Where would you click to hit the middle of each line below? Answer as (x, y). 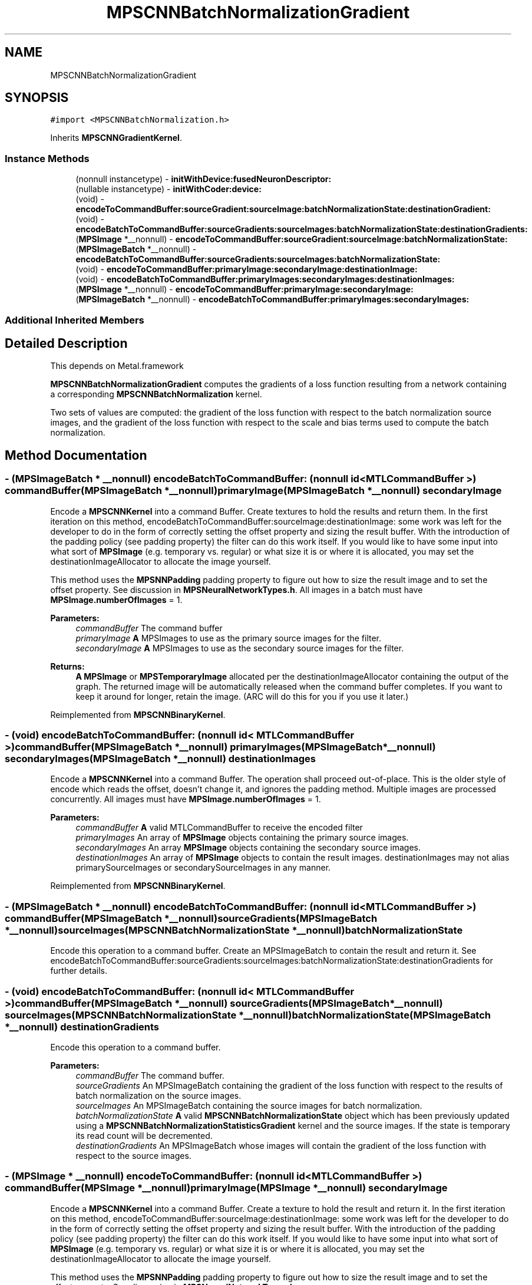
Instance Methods (47, 158)
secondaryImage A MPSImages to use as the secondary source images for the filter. (240, 648)
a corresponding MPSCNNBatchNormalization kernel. (156, 394)
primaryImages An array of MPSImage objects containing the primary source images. (242, 838)
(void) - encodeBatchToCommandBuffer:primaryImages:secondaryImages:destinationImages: (265, 279)
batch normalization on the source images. (158, 1095)
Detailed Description (66, 343)
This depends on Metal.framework (117, 366)
